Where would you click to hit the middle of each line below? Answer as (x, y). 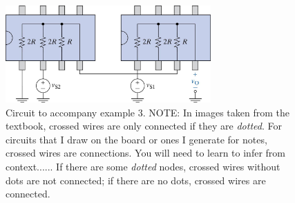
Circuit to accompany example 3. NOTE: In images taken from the (147, 112)
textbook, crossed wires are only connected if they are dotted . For (144, 126)
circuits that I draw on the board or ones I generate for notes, (136, 139)
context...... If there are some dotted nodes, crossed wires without (143, 166)
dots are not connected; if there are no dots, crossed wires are (136, 180)
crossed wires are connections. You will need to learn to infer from (145, 153)
